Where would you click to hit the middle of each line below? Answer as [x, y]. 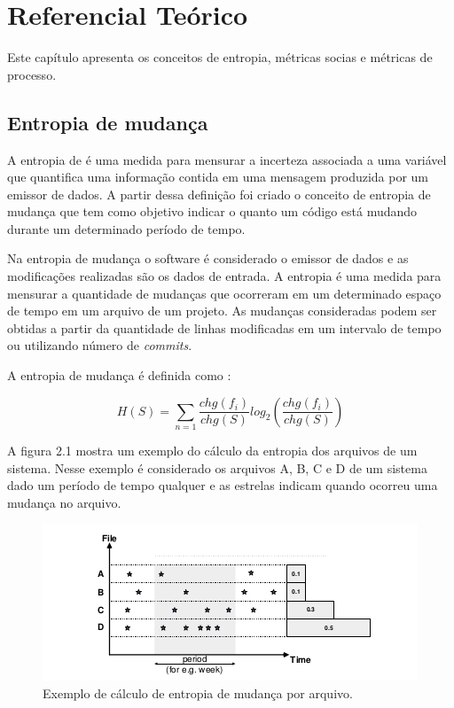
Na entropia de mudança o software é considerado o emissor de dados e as [208, 258]
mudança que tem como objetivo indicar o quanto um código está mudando [212, 211]
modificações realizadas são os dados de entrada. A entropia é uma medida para [224, 276]
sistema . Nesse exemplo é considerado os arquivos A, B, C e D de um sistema [217, 467]
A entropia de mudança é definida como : [119, 375]
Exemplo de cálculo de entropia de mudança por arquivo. [198, 692]
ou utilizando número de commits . [100, 345]
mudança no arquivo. [64, 502]
